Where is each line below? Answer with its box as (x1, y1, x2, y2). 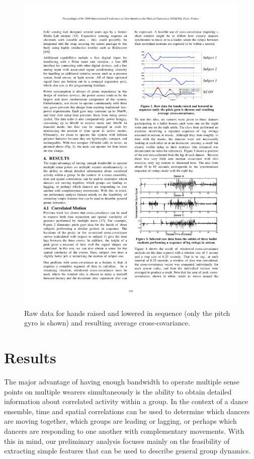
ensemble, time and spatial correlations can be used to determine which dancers (4, 406, 250, 416)
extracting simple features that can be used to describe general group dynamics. (4, 445, 251, 456)
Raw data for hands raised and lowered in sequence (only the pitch (24, 307, 230, 318)
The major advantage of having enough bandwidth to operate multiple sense (4, 376, 240, 386)
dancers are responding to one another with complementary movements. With (4, 425, 244, 436)
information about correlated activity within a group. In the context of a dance (4, 396, 248, 407)
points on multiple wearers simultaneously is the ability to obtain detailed (4, 386, 232, 397)
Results (4, 347, 56, 368)
